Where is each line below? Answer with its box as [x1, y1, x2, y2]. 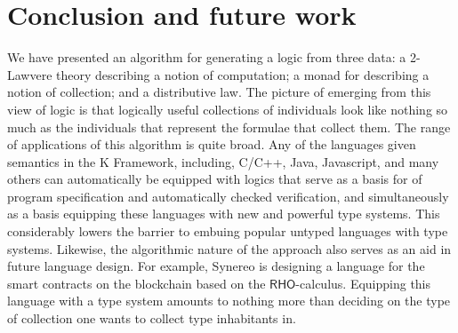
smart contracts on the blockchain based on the [7, 274, 266, 292]
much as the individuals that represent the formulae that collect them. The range [7, 117, 451, 136]
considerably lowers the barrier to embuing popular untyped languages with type [7, 222, 448, 241]
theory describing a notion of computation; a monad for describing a [56, 65, 430, 83]
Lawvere [7, 65, 52, 83]
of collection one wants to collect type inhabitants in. [7, 309, 296, 328]
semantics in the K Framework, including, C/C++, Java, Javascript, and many [7, 152, 439, 170]
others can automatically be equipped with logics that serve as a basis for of [7, 170, 422, 188]
